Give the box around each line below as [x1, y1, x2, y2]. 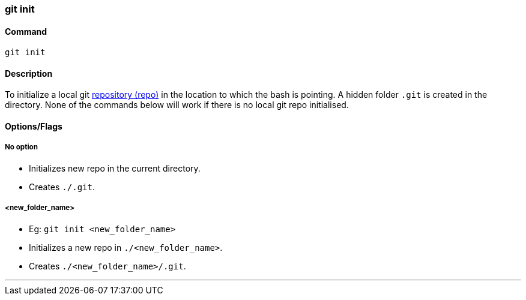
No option [5, 143, 38, 152]
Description [5, 68, 53, 79]
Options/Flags [5, 121, 62, 132]
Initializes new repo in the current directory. [29, 163, 201, 173]
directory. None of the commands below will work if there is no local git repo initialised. [5, 100, 349, 110]
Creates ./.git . [29, 181, 95, 192]
